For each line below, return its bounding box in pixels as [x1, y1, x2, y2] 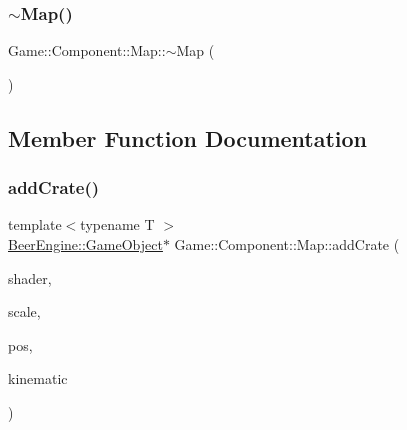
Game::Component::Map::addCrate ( [174, 234, 400, 254]
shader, [8, 267, 52, 288]
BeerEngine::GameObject [8, 234, 163, 254]
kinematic [8, 368, 68, 389]
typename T [80, 214, 155, 235]
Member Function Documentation [8, 122, 368, 153]
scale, [8, 301, 41, 322]
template [8, 214, 62, 235]
